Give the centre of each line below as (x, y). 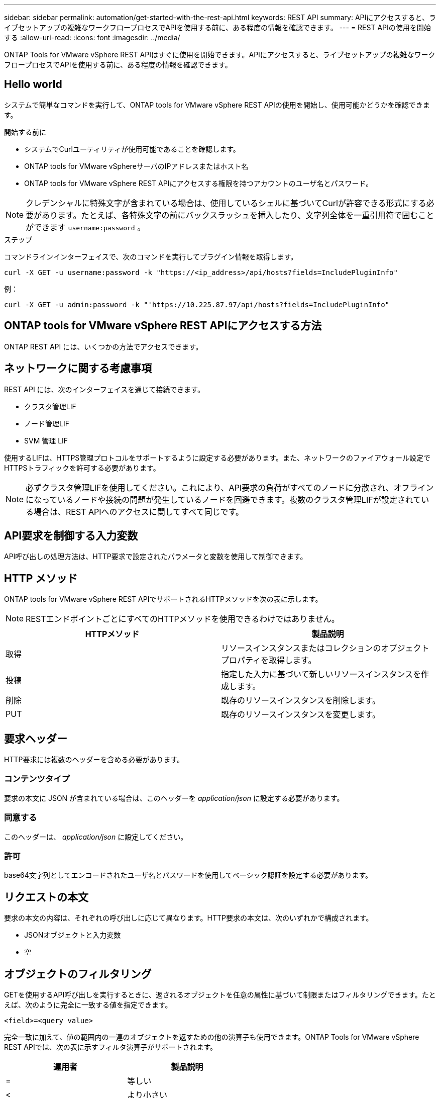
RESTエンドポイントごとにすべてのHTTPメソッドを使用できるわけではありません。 (183, 619)
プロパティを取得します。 (269, 660)
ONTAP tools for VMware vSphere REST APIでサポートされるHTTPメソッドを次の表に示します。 (163, 599)
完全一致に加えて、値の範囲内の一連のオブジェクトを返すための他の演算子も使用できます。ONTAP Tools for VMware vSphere (212, 1037)
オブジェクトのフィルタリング (78, 974)
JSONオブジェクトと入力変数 (73, 935)
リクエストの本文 (46, 897)
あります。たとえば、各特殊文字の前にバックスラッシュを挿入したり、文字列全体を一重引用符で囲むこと (238, 215)
